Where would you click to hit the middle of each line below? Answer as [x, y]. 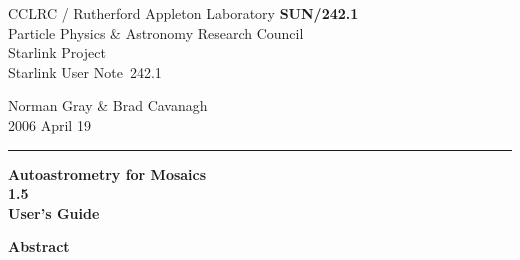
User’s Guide [54, 212]
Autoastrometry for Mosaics [107, 173]
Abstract [39, 246]
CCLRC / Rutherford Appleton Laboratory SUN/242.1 [183, 13]
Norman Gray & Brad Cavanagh [108, 105]
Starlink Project [57, 52]
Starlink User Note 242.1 [85, 71]
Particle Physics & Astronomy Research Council [156, 32]
